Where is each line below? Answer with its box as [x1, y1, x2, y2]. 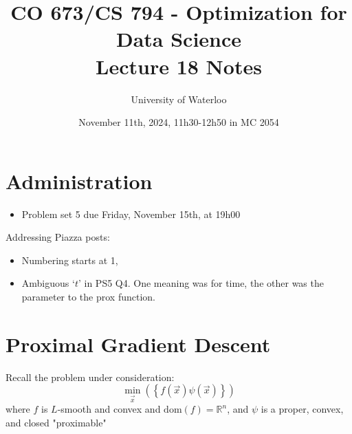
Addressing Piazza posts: [5, 230, 110, 244]
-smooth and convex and [57, 402, 161, 416]
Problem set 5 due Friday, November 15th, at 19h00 [21, 206, 241, 221]
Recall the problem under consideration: [5, 369, 175, 384]
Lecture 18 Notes [96, 52, 262, 80]
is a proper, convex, [261, 402, 344, 416]
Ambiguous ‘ [21, 276, 75, 290]
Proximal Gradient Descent [5, 329, 271, 358]
